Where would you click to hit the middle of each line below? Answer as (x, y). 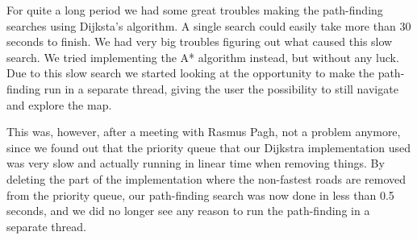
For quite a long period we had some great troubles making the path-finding (195, 10)
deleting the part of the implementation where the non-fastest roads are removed (206, 178)
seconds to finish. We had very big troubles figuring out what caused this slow (200, 41)
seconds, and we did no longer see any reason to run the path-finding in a (188, 211)
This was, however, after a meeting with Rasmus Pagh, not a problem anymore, (204, 132)
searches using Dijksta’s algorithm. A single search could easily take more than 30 (209, 25)
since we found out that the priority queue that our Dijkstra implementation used (209, 147)
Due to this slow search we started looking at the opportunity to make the (190, 73)
